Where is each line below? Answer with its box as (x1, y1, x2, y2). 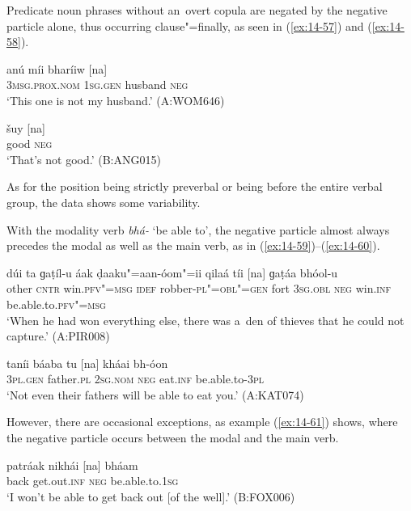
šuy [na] (6, 119, 45, 136)
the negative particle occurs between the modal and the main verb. (6, 429, 339, 446)
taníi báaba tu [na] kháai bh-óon (6, 354, 168, 371)
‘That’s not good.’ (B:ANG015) (6, 150, 161, 167)
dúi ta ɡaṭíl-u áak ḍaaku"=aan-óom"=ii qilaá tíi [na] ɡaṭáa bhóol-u (6, 264, 338, 281)
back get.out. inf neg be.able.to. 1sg (6, 472, 179, 489)
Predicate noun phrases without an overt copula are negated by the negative (6, 2, 388, 18)
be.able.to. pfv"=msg (6, 295, 106, 312)
